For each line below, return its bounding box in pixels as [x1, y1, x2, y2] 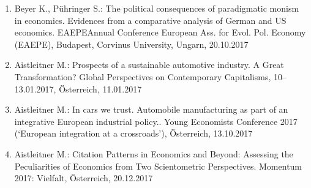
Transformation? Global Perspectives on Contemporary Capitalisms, [14, 70, 271, 83]
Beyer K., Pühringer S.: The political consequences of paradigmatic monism [14, 2, 299, 14]
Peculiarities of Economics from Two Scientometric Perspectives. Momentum [14, 159, 302, 172]
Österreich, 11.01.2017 [59, 82, 142, 95]
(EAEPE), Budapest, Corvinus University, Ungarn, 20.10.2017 [14, 37, 249, 50]
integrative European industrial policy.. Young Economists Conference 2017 [14, 115, 298, 127]
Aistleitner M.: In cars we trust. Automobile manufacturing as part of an [14, 103, 288, 116]
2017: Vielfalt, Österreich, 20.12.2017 [14, 171, 153, 184]
